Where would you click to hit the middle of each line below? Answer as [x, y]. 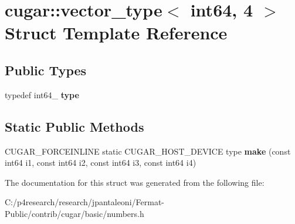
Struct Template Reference [116, 33]
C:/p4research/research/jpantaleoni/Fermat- [84, 202]
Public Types [46, 70]
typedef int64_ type [42, 94]
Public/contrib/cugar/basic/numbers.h [74, 213]
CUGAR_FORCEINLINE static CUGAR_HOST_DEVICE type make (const [148, 151]
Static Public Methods [74, 126]
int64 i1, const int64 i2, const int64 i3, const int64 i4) [101, 163]
